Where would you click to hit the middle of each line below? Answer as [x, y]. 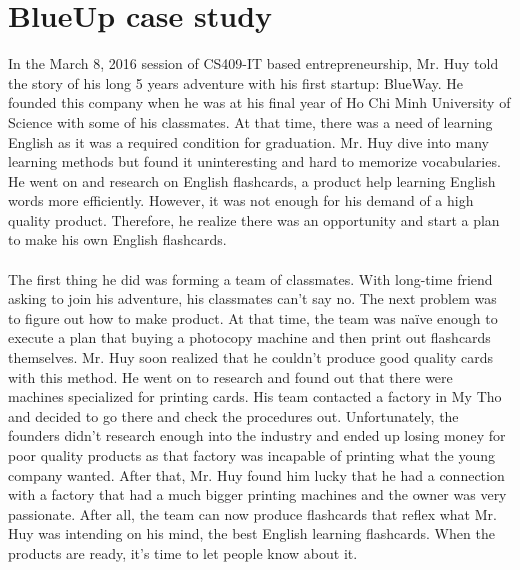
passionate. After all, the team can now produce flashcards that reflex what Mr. [252, 513]
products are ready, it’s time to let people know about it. [183, 552]
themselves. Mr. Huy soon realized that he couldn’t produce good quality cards [251, 357]
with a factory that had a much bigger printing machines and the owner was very [257, 494]
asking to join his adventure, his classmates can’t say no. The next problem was [252, 298]
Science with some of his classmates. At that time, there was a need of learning [250, 121]
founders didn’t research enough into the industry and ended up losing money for [257, 435]
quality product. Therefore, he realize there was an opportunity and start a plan [254, 219]
